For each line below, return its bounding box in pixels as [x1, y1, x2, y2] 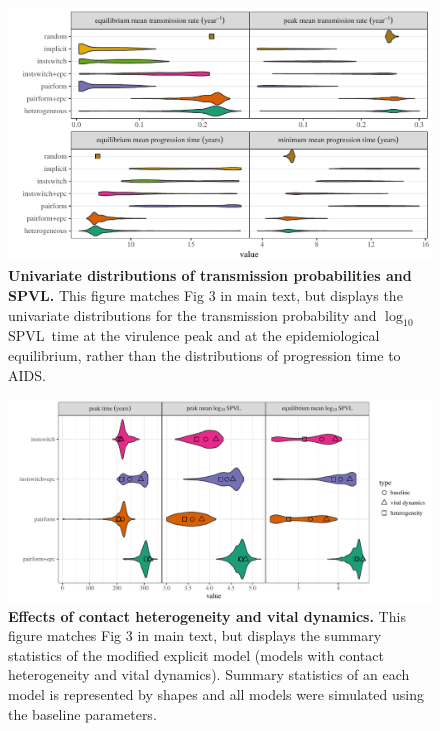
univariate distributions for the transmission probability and [8, 304, 377, 325]
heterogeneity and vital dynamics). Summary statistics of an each [8, 664, 410, 685]
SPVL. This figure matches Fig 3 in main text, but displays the [8, 285, 403, 305]
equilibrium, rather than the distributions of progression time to [8, 344, 401, 365]
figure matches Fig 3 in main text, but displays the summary [8, 625, 382, 646]
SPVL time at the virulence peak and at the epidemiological [8, 325, 380, 346]
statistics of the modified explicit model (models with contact [8, 644, 384, 665]
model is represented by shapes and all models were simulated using [8, 684, 424, 705]
